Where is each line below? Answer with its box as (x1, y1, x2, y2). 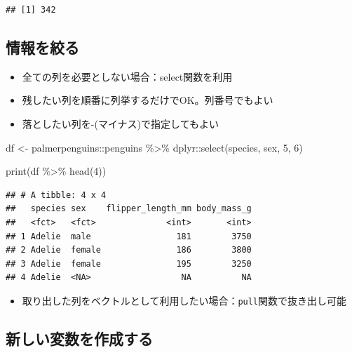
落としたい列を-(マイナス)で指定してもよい (22, 116, 219, 131)
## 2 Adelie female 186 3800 (6, 245, 252, 255)
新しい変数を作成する (6, 327, 153, 349)
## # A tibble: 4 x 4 (6, 189, 107, 200)
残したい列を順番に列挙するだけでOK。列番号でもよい (22, 93, 273, 107)
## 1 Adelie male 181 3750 (6, 231, 252, 241)
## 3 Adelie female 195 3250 (6, 258, 252, 269)
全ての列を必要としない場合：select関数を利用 (22, 69, 233, 84)
